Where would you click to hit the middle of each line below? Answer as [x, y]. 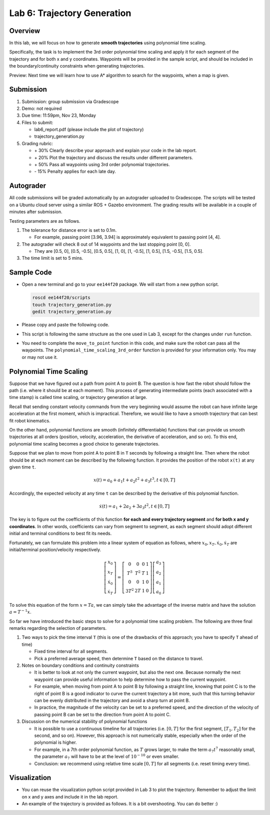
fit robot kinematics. [30, 421]
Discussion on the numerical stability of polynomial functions [84, 721]
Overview [25, 31]
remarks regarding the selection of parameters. [58, 628]
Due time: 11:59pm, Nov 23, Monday [59, 116]
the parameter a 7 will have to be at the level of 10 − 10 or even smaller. [107, 757]
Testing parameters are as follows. [45, 221]
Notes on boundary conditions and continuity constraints [80, 665]
